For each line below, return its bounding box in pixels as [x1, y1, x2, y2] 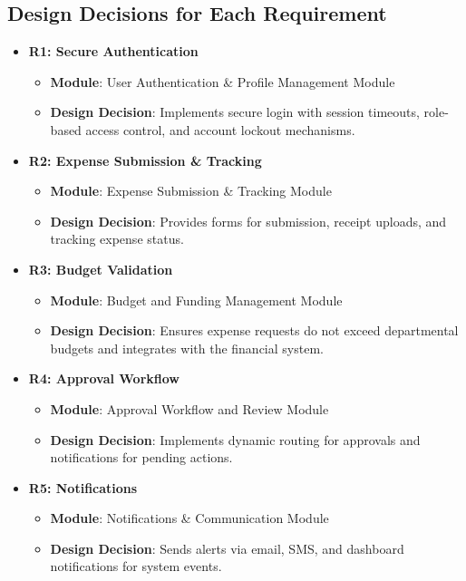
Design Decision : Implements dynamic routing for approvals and [50, 430, 421, 449]
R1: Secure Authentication [28, 42, 199, 61]
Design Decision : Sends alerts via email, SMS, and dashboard [50, 538, 404, 557]
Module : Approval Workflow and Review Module [50, 399, 329, 418]
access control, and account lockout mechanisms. [85, 120, 355, 139]
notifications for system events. [50, 557, 222, 576]
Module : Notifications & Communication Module [50, 508, 329, 528]
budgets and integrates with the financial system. [50, 338, 324, 357]
